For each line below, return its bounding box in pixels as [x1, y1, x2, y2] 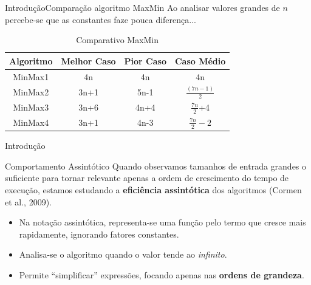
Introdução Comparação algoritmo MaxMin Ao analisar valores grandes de [5, 1, 280, 13]
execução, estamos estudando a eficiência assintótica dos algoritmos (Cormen [5, 184, 302, 196]
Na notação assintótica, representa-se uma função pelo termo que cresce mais [19, 216, 306, 228]
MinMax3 [13, 100, 49, 113]
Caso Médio [174, 54, 226, 67]
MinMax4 [13, 116, 49, 129]
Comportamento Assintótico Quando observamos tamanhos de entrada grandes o [5, 159, 307, 172]
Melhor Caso [61, 54, 116, 67]
